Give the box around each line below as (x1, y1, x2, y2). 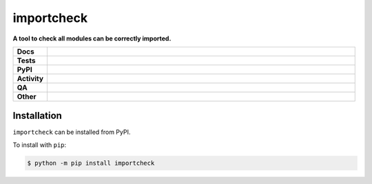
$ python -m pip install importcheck (27, 159, 155, 167)
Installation (12, 110, 62, 122)
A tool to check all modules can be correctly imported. (12, 34, 172, 43)
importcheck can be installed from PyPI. (12, 128, 131, 137)
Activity (17, 73, 44, 83)
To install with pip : (12, 141, 67, 149)
